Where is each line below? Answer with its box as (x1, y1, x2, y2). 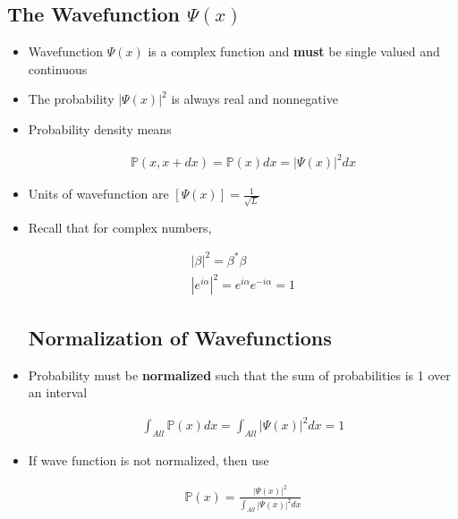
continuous (28, 59, 88, 78)
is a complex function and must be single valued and (148, 42, 440, 61)
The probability (28, 89, 114, 108)
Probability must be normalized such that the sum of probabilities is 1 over (28, 365, 451, 384)
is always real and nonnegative (171, 89, 338, 108)
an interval (28, 383, 88, 402)
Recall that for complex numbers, (28, 217, 212, 236)
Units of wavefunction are (28, 184, 169, 203)
